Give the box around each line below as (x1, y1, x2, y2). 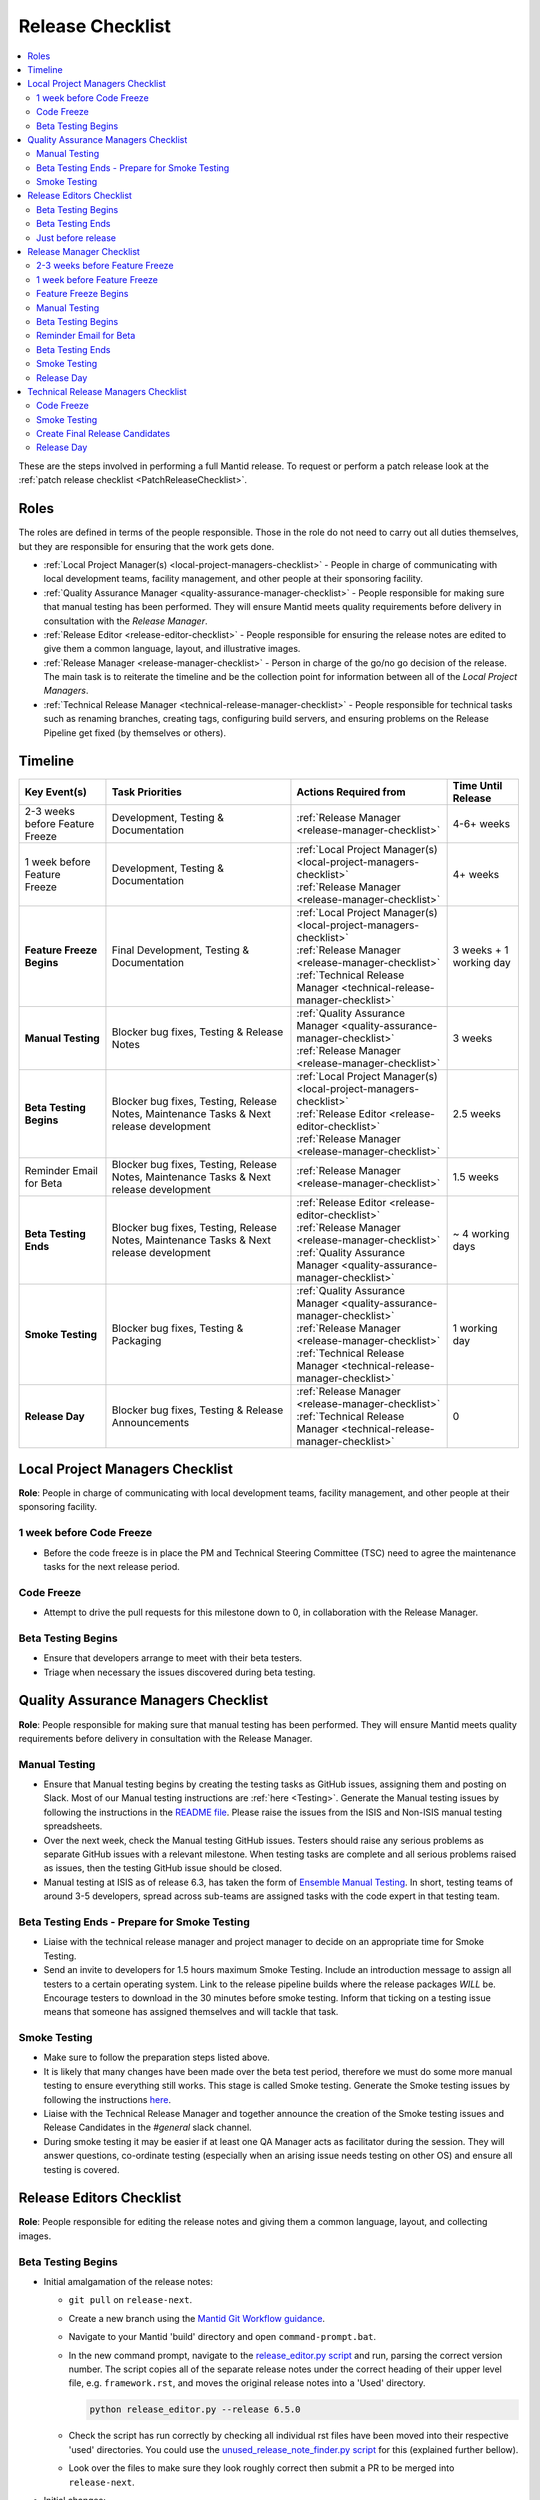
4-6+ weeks (452, 816, 510, 830)
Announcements (111, 1415, 190, 1429)
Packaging (111, 1333, 162, 1347)
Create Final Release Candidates (36, 428, 170, 440)
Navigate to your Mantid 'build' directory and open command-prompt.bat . (68, 2331, 377, 2343)
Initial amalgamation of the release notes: (43, 2276, 214, 2288)
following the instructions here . (43, 2093, 172, 2105)
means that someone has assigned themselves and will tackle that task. (43, 2006, 339, 2018)
